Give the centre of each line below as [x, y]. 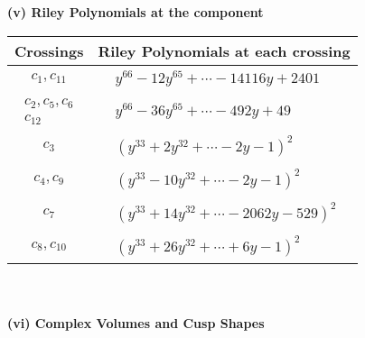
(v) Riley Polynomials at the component [136, 12]
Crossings [49, 50]
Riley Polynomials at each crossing [224, 50]
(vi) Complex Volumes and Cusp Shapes [136, 322]
